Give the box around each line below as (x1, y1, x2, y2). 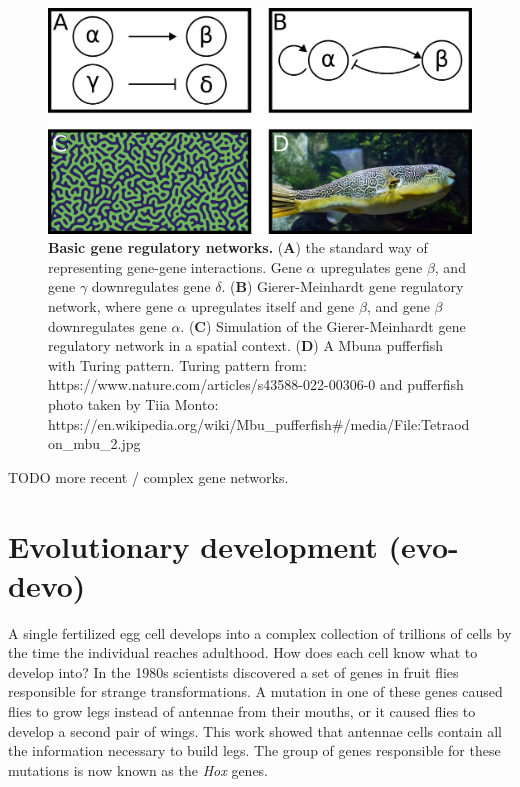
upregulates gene (320, 256, 423, 277)
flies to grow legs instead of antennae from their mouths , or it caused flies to (8, 701, 476, 722)
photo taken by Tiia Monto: (48, 394, 219, 414)
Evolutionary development (8, 525, 378, 566)
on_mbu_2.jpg (48, 433, 141, 454)
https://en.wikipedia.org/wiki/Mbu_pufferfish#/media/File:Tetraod (48, 413, 470, 434)
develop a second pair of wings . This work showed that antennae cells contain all (8, 720, 502, 741)
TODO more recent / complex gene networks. (8, 466, 289, 487)
